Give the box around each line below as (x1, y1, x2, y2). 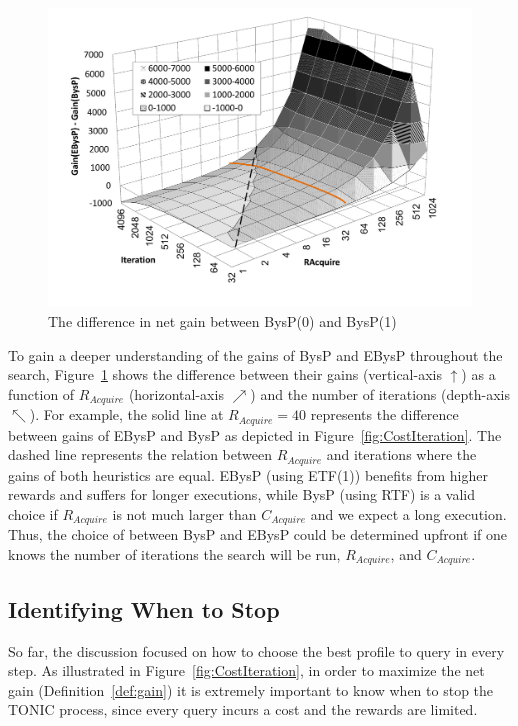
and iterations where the (326, 444, 477, 465)
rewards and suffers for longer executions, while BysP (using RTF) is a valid (8, 484, 475, 505)
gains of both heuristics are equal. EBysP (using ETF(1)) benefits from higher (8, 464, 488, 485)
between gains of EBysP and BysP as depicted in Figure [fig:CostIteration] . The (8, 424, 502, 445)
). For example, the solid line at (29, 404, 224, 425)
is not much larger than (112, 503, 257, 524)
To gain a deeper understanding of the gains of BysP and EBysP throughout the (8, 344, 503, 365)
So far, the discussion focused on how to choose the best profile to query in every (8, 640, 505, 661)
